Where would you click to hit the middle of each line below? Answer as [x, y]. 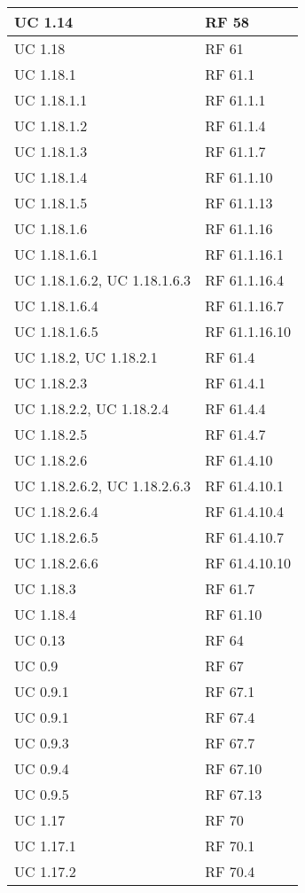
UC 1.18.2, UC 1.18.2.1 [86, 357]
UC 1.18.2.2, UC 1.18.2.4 [92, 408]
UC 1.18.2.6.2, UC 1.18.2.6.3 [103, 486]
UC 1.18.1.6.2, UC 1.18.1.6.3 [103, 280]
